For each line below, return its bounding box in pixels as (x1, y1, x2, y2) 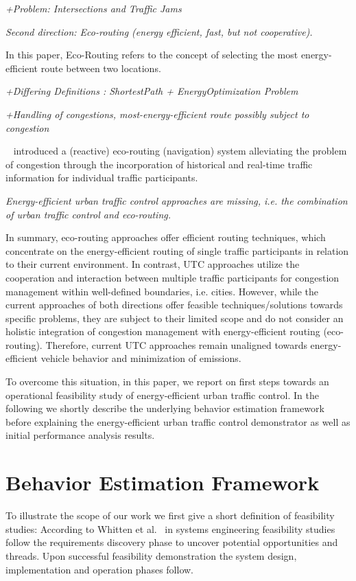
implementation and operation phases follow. (5, 562, 193, 576)
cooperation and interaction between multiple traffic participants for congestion (5, 270, 340, 284)
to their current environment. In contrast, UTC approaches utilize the (5, 257, 300, 271)
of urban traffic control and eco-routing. (5, 207, 171, 221)
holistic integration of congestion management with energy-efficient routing (5, 324, 320, 339)
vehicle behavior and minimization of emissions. (40, 351, 241, 365)
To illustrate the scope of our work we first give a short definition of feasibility (5, 508, 335, 523)
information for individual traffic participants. (5, 170, 198, 185)
